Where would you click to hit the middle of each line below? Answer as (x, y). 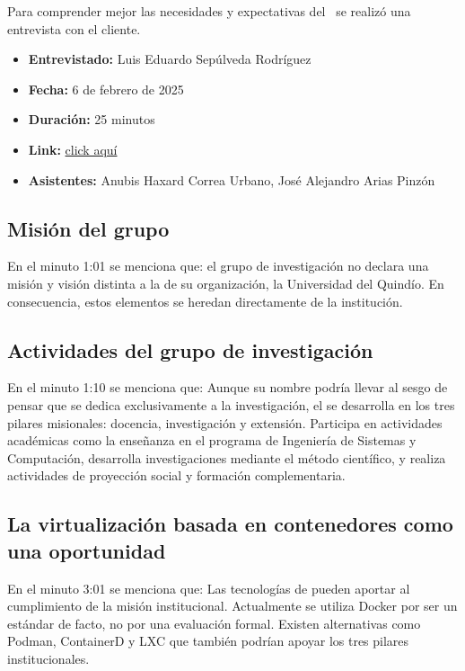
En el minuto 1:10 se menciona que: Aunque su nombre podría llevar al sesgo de (228, 387)
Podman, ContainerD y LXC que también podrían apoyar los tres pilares (208, 641)
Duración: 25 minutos (92, 119)
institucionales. (48, 658)
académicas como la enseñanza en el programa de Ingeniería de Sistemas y (212, 440)
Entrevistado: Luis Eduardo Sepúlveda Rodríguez (170, 59)
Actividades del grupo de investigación (190, 349)
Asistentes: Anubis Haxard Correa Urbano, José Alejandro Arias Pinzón (232, 179)
